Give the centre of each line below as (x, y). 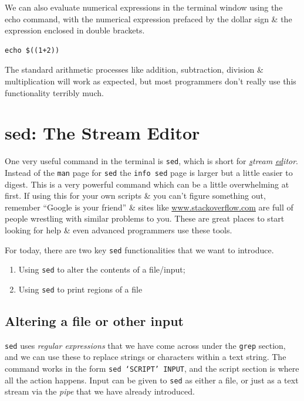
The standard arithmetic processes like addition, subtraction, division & (134, 69)
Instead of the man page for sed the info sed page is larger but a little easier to (149, 172)
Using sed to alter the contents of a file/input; (102, 269)
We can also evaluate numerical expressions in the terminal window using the (144, 7)
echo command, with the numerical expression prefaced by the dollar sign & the (148, 18)
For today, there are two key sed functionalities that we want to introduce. (139, 249)
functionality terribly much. (54, 92)
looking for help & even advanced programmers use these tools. (119, 230)
